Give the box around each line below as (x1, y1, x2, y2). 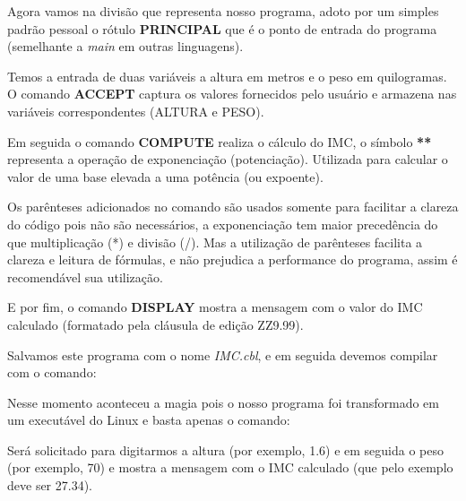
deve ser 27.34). (7, 476, 92, 495)
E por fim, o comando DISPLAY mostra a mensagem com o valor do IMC (7, 298, 423, 316)
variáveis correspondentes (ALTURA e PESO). (7, 101, 264, 120)
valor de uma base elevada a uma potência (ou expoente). (7, 167, 324, 186)
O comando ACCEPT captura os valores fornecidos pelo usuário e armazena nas (7, 84, 457, 103)
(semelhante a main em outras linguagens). (7, 37, 244, 56)
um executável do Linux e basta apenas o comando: (7, 410, 290, 429)
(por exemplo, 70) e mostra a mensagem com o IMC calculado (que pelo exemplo (7, 458, 453, 477)
